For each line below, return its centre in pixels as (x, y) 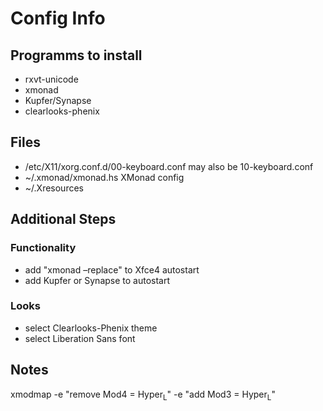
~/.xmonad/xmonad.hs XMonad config (104, 177)
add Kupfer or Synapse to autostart (97, 280)
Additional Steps (63, 219)
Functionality (43, 248)
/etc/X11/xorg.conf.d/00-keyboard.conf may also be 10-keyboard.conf (169, 166)
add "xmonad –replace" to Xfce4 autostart (112, 269)
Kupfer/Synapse (58, 100)
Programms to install (76, 55)
